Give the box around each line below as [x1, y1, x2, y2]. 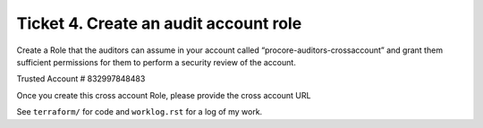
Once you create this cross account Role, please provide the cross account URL [16, 90, 311, 100]
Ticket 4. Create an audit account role [16, 13, 302, 33]
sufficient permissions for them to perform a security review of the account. [16, 56, 297, 67]
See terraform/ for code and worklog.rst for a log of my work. [16, 107, 263, 117]
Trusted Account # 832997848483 [16, 73, 146, 84]
